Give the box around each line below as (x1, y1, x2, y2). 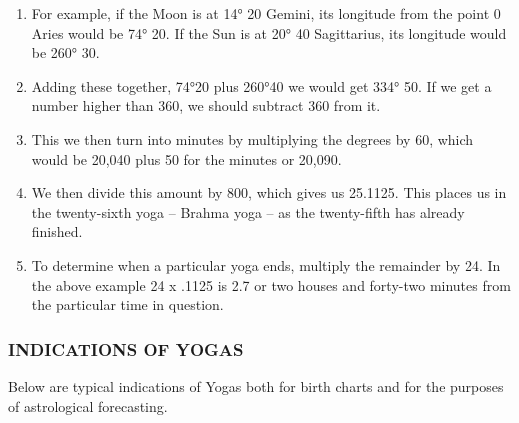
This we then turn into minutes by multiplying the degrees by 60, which (31, 128, 474, 149)
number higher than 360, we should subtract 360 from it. (31, 95, 381, 116)
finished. (31, 221, 83, 242)
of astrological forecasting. (8, 395, 168, 416)
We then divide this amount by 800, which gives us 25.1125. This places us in (31, 182, 507, 203)
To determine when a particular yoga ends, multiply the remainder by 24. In (31, 254, 501, 275)
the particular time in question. (31, 294, 224, 315)
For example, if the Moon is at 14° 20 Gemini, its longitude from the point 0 (31, 3, 501, 23)
